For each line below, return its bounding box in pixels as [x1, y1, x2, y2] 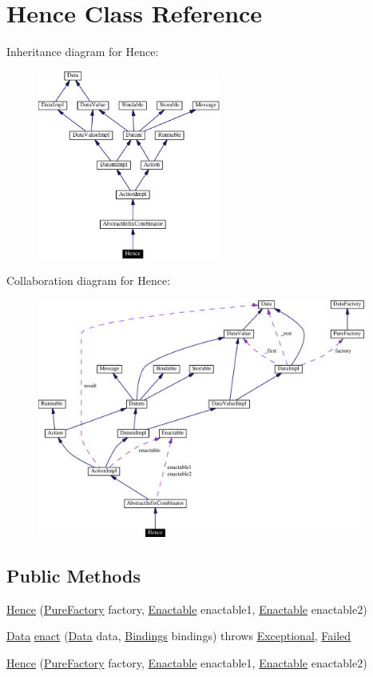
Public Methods [6, 563, 141, 587]
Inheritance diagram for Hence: [6, 43, 159, 60]
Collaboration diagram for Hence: [6, 272, 171, 289]
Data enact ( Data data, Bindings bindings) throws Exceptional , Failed [6, 627, 351, 644]
